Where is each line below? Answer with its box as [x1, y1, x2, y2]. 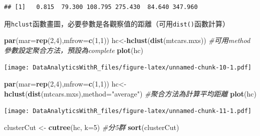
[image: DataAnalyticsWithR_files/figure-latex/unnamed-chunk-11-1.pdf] [4, 107, 251, 115]
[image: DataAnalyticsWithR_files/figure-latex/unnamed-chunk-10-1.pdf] [4, 64, 251, 71]
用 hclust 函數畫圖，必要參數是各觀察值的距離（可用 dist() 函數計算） [4, 18, 229, 28]
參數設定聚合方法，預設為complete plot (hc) [4, 44, 143, 55]
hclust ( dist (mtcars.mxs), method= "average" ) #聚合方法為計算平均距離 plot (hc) [4, 88, 256, 98]
